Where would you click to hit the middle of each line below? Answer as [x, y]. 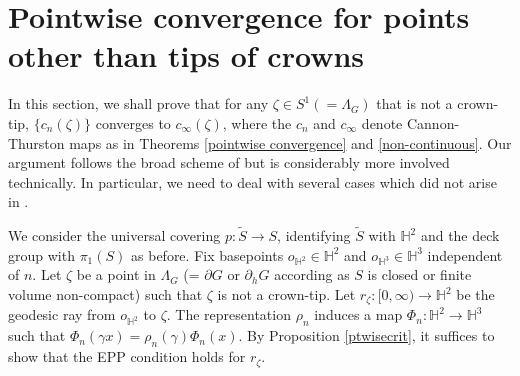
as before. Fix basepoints [207, 254]
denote [382, 122]
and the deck [460, 235]
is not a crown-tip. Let [286, 294]
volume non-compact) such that [105, 294]
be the [475, 294]
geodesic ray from [62, 314]
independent [465, 254]
